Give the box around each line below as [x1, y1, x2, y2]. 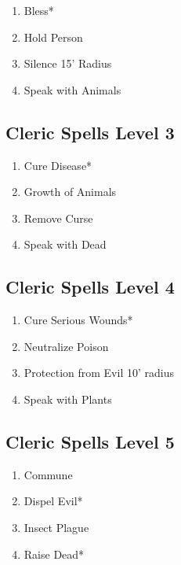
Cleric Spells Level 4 [5, 275, 175, 299]
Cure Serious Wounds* [24, 312, 133, 328]
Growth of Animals [24, 183, 117, 200]
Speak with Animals [24, 81, 121, 98]
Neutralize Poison [24, 338, 109, 354]
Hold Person [24, 28, 83, 45]
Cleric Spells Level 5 [5, 429, 175, 453]
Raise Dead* [24, 545, 85, 562]
